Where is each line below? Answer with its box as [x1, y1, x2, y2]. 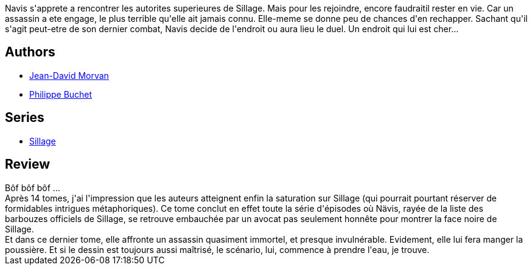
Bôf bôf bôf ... [5, 182, 60, 193]
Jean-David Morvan [29, 70, 109, 81]
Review [5, 157, 51, 172]
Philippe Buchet [29, 89, 93, 100]
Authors [5, 44, 55, 60]
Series [5, 110, 44, 126]
